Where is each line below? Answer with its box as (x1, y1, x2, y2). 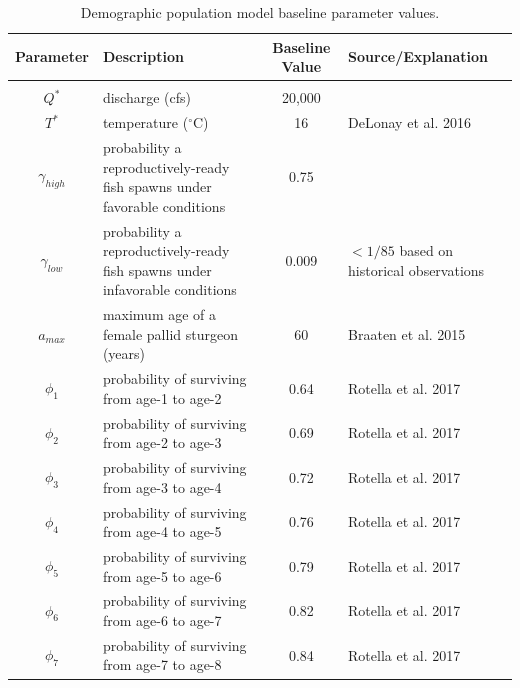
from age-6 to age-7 (102, 610, 222, 631)
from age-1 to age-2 (102, 387, 222, 408)
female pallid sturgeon (102, 323, 238, 344)
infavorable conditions (102, 279, 237, 300)
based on (399, 240, 454, 261)
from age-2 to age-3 (102, 432, 222, 453)
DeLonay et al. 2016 (348, 112, 471, 133)
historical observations (348, 259, 485, 280)
